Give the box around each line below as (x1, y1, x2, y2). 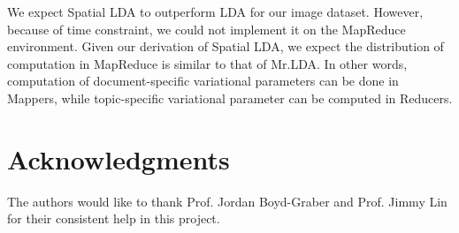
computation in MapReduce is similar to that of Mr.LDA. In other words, (7, 54, 408, 72)
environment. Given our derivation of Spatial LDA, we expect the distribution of (7, 37, 444, 56)
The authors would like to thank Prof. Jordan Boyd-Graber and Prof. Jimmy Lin (7, 192, 448, 210)
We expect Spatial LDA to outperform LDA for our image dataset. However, (7, 3, 424, 20)
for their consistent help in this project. (7, 209, 220, 228)
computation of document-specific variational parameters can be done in (7, 71, 399, 90)
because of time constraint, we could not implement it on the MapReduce (7, 19, 406, 38)
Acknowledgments (7, 140, 230, 177)
